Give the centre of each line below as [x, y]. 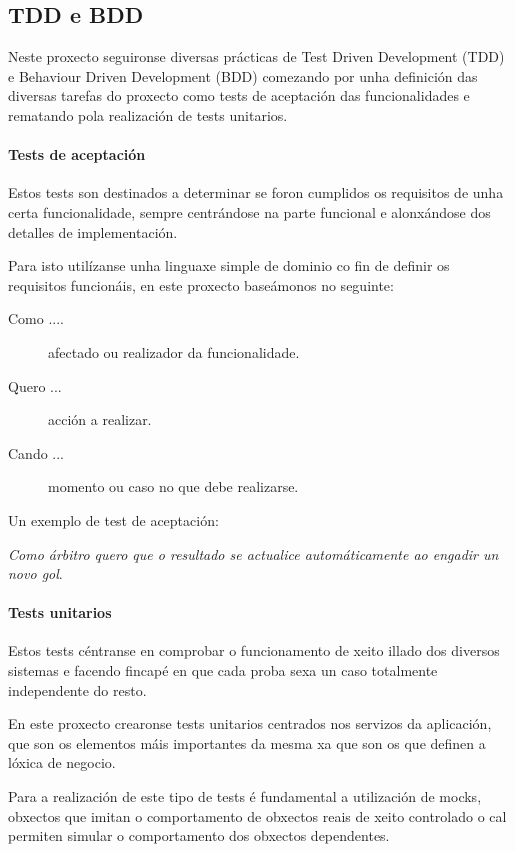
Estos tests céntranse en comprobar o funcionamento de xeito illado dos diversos [254, 650]
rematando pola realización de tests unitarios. [148, 114]
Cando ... [36, 452]
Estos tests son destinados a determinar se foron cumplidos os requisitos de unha [256, 192]
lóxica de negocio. [62, 762]
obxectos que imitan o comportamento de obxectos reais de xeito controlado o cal [257, 815]
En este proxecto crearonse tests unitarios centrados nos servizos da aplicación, [250, 723]
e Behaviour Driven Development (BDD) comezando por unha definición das [243, 75]
